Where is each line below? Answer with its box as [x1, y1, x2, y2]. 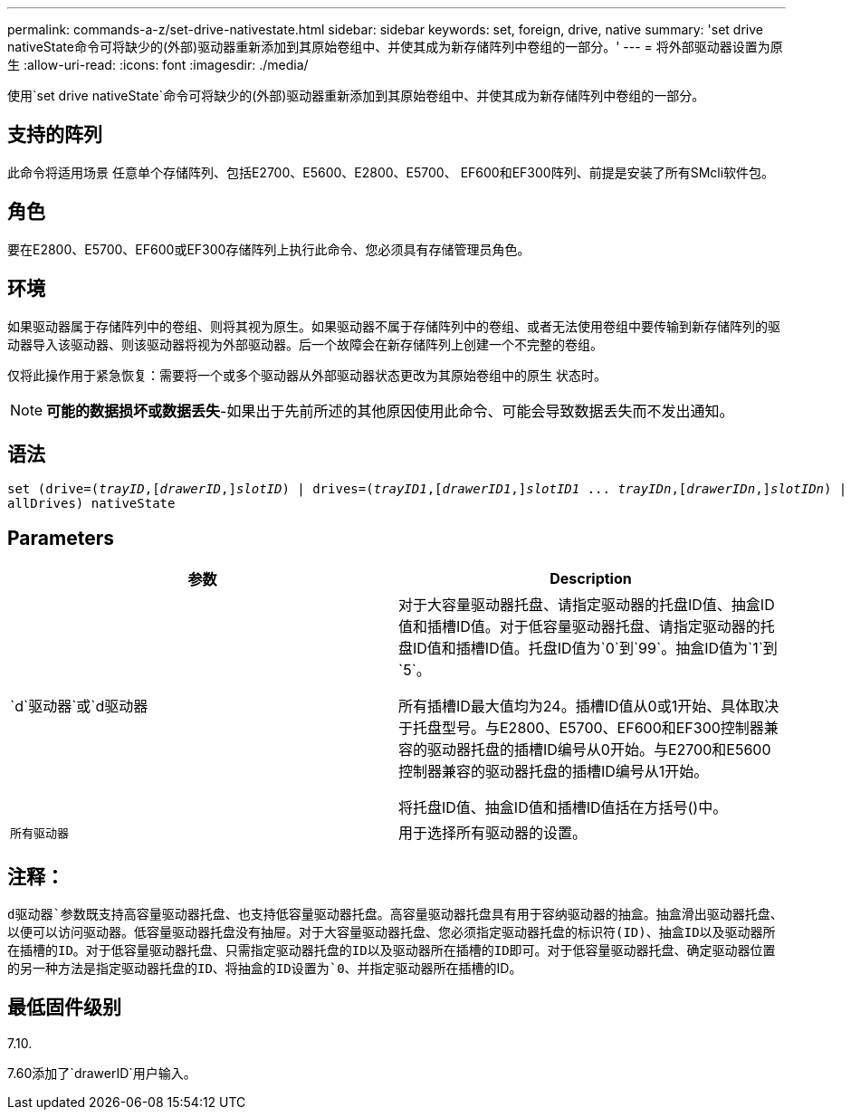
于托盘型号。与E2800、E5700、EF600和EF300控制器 [398, 719, 764, 738]
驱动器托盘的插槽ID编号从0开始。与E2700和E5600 [427, 740, 771, 759]
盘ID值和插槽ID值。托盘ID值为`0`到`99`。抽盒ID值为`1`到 [398, 639, 778, 658]
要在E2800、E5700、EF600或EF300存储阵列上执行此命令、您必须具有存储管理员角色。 [7, 241, 531, 257]
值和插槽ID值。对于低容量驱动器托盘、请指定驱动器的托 [398, 617, 775, 636]
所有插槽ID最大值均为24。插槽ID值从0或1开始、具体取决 [398, 697, 779, 716]
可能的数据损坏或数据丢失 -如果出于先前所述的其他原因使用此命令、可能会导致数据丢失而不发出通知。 [46, 401, 734, 420]
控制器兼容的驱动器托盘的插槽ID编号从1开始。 [398, 762, 709, 781]
